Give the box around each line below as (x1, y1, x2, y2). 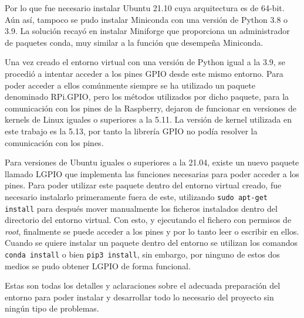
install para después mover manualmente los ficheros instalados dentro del (5, 202, 278, 214)
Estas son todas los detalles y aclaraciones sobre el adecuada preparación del (5, 279, 281, 292)
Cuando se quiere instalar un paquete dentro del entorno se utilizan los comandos (5, 236, 298, 249)
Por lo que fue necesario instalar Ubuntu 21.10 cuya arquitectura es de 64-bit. (5, 2, 285, 13)
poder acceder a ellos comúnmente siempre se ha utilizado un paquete (5, 79, 255, 91)
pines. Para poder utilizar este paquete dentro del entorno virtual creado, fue (5, 179, 282, 191)
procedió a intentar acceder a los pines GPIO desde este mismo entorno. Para (5, 67, 283, 79)
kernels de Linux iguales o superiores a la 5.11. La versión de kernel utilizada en (5, 113, 292, 126)
